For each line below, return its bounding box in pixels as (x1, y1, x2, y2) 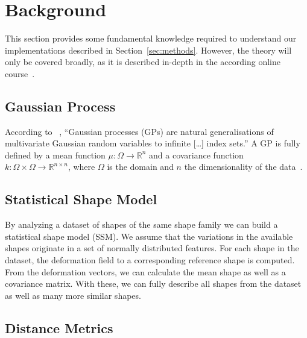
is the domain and (107, 160, 174, 173)
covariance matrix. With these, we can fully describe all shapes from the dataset (5, 277, 302, 290)
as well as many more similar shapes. (5, 289, 141, 301)
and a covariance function (149, 148, 244, 161)
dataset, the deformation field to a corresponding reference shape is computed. (5, 254, 295, 266)
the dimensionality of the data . (184, 160, 303, 173)
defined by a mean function (5, 148, 106, 161)
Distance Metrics (5, 318, 113, 337)
